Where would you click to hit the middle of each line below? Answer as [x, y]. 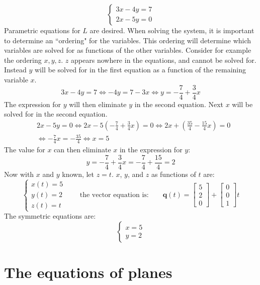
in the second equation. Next [179, 104]
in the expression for [151, 150]
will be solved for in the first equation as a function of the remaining [140, 70]
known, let [78, 174]
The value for [25, 150]
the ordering [23, 60]
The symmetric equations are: [50, 216]
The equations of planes [88, 272]
